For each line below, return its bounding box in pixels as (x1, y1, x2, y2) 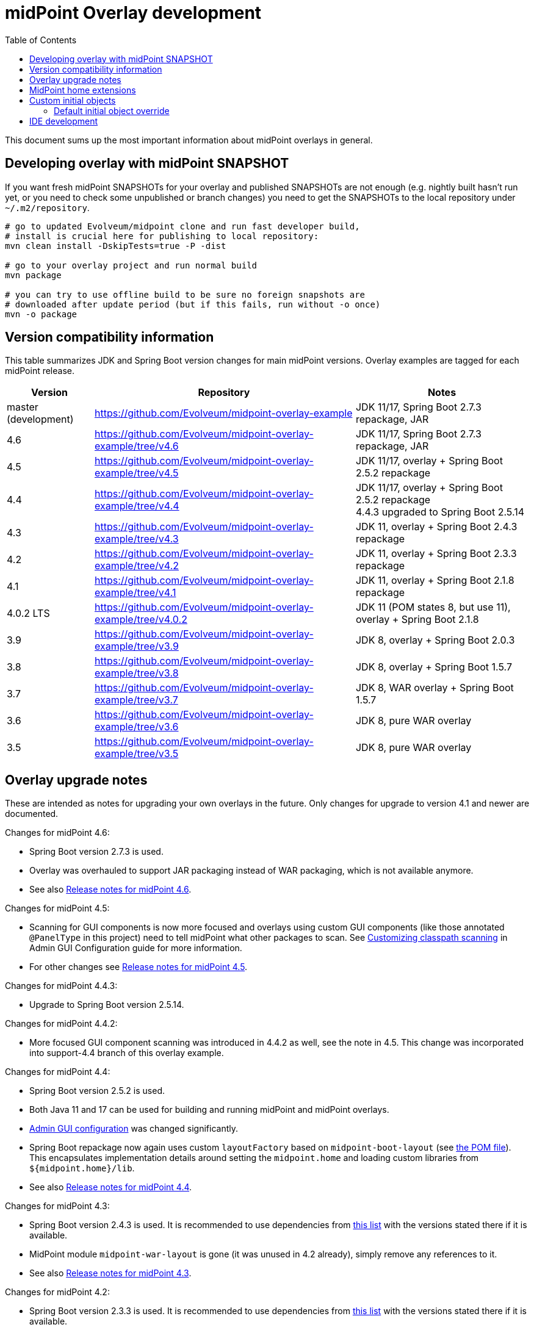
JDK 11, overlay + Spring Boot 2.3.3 (355, 547, 517, 560)
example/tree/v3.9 (94, 640, 179, 653)
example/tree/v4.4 (94, 500, 179, 512)
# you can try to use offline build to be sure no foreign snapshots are (5, 289, 366, 300)
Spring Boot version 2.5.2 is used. (29, 1085, 165, 1096)
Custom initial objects (29, 95, 116, 106)
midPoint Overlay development (5, 2, 262, 23)
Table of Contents (5, 34, 77, 45)
